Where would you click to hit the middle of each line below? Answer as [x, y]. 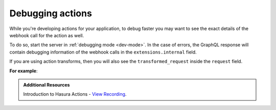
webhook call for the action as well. [47, 35]
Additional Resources [47, 85]
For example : [24, 71]
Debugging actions [51, 13]
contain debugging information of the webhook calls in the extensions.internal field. [103, 52]
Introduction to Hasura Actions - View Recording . [75, 94]
